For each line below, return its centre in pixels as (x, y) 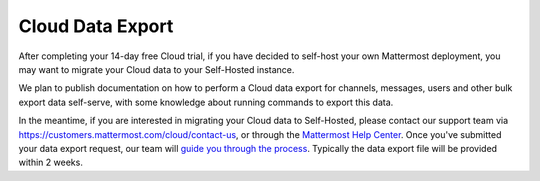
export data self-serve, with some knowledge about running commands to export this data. (206, 102)
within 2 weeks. (51, 162)
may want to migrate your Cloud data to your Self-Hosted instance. (156, 69)
